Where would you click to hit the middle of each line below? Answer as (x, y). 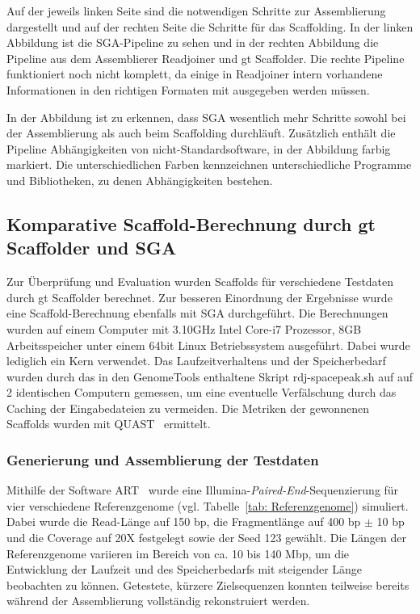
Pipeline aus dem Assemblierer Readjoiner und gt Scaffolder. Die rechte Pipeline (206, 58)
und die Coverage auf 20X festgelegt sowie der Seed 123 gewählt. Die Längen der (206, 538)
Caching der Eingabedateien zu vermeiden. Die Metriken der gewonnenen (188, 408)
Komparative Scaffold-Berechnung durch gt (191, 223)
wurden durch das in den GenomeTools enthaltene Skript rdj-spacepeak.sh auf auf (210, 376)
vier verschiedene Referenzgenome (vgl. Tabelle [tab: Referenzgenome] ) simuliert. (208, 505)
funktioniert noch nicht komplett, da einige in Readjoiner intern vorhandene (195, 74)
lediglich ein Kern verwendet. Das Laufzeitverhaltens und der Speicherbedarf (196, 361)
